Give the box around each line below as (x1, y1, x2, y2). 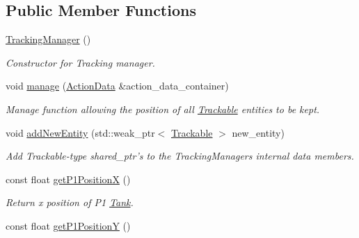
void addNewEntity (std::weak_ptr (6, 125, 155, 139)
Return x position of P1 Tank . (6, 195, 134, 210)
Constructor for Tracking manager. (6, 55, 155, 69)
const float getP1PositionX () (6, 171, 131, 186)
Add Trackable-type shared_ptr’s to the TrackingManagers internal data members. (6, 148, 354, 163)
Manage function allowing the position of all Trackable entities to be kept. (6, 101, 320, 116)
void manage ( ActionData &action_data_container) (6, 78, 229, 93)
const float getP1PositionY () (6, 218, 131, 232)
